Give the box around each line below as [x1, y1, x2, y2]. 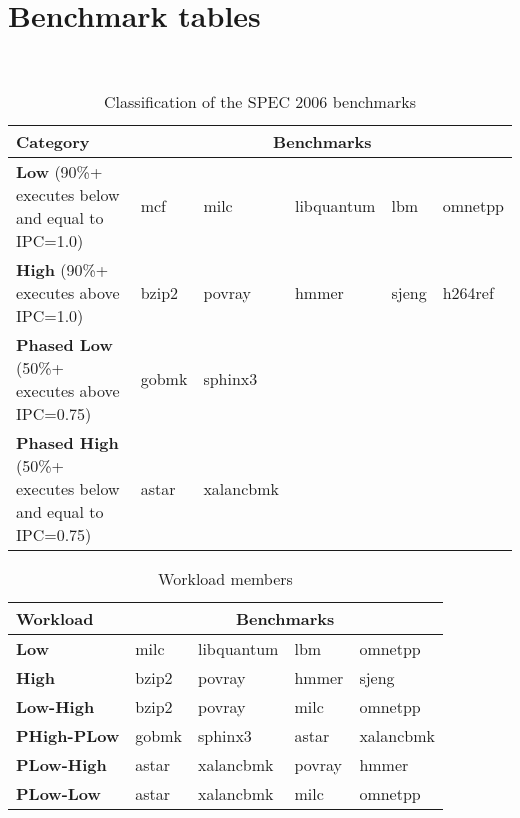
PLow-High [16, 752, 107, 776]
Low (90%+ [16, 159, 103, 183]
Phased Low [16, 332, 113, 356]
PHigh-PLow [16, 723, 120, 747]
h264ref [442, 280, 494, 304]
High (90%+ [16, 257, 109, 281]
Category [16, 129, 90, 153]
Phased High [16, 430, 119, 454]
